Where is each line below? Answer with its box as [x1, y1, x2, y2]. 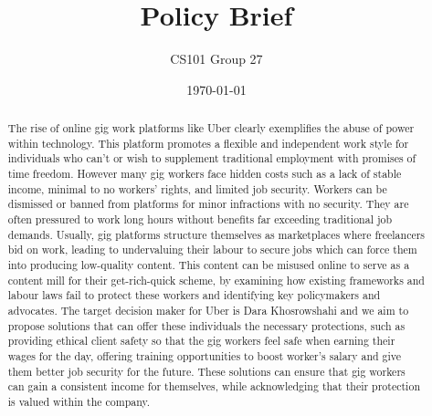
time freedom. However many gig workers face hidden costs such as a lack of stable [7, 166, 402, 182]
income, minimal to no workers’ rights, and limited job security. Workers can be [7, 181, 387, 196]
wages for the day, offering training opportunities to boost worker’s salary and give [7, 348, 402, 363]
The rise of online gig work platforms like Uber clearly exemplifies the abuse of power [7, 120, 415, 136]
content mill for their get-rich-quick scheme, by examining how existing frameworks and [7, 272, 425, 287]
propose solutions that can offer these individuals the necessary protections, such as [7, 317, 406, 333]
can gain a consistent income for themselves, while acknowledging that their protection [7, 379, 420, 394]
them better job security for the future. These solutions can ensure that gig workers [7, 363, 406, 379]
